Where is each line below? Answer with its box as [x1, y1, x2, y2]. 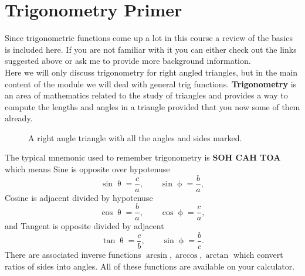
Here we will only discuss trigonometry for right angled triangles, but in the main [5, 66, 298, 78]
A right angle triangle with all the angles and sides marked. [28, 131, 242, 144]
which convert [233, 248, 283, 261]
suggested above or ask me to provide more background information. [5, 54, 251, 67]
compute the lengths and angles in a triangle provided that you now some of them [5, 100, 300, 113]
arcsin [146, 251, 168, 260]
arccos [175, 251, 198, 260]
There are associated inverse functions [5, 248, 141, 261]
